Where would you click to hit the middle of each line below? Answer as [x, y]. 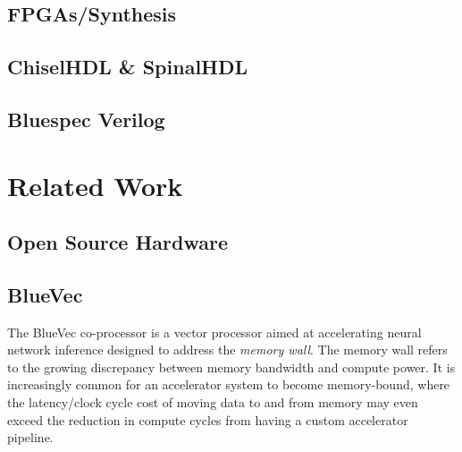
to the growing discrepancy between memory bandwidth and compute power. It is [231, 367]
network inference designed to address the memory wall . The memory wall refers [227, 350]
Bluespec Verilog [86, 119]
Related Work [95, 185]
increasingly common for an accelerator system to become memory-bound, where [229, 384]
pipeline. [30, 437]
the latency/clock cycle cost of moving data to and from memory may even [213, 402]
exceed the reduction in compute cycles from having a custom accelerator [208, 419]
